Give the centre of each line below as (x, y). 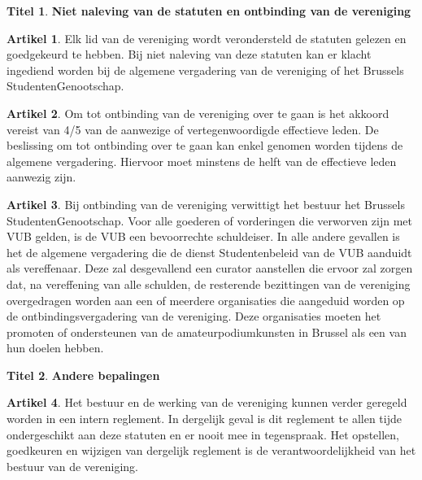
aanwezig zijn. (41, 177)
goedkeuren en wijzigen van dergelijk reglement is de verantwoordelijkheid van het (211, 450)
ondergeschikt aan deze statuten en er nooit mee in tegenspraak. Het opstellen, (203, 434)
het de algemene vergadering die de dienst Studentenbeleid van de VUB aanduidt (209, 252)
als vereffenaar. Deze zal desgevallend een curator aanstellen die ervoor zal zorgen (210, 268)
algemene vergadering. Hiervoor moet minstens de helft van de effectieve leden (202, 161)
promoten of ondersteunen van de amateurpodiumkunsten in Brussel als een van (207, 332)
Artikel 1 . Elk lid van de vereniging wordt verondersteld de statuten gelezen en (207, 38)
